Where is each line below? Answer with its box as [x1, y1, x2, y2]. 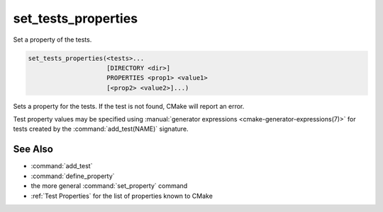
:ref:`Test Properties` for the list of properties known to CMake [30, 192, 213, 200]
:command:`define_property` [30, 172, 115, 180]
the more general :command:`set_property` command [30, 182, 188, 190]
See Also [13, 143, 53, 155]
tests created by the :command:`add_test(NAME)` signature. [13, 124, 189, 134]
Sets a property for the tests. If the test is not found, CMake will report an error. [13, 102, 245, 110]
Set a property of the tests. [13, 35, 92, 44]
